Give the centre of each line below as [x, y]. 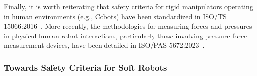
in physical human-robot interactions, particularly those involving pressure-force [126, 35]
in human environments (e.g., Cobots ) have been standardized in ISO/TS [115, 16]
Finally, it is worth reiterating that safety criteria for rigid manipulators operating [128, 6]
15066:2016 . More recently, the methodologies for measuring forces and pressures [128, 26]
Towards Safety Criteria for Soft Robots [86, 67]
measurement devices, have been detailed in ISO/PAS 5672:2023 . [104, 45]
